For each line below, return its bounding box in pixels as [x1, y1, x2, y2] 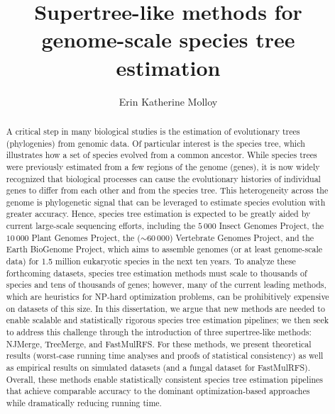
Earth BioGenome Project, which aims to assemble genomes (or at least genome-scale [6, 243, 323, 255]
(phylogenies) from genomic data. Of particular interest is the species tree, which [6, 137, 305, 149]
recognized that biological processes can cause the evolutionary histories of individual [6, 172, 321, 184]
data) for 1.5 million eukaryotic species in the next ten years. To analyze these [6, 255, 296, 267]
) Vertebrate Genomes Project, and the [169, 231, 314, 243]
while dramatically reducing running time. [6, 396, 162, 408]
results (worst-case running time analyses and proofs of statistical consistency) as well [6, 349, 324, 362]
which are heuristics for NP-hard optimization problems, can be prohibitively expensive [6, 291, 329, 303]
